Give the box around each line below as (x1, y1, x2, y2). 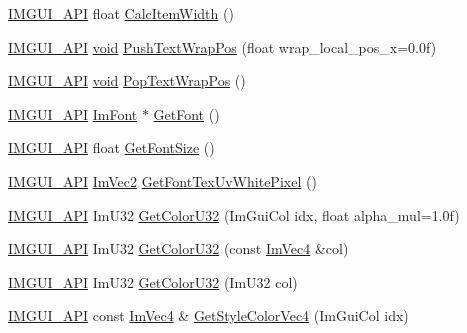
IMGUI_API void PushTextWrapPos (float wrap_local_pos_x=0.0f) (8, 36, 437, 57)
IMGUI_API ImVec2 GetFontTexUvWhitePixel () (8, 170, 317, 191)
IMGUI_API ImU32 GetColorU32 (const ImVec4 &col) (8, 238, 349, 259)
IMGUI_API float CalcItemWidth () (8, 3, 234, 23)
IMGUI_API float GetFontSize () (8, 137, 215, 158)
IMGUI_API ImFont (8, 103, 138, 124)
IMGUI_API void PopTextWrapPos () (8, 70, 246, 91)
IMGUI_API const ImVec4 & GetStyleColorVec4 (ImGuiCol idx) (8, 305, 409, 326)
